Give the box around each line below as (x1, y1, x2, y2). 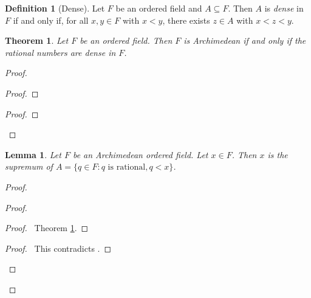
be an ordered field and (115, 2, 202, 14)
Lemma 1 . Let (5, 148, 61, 161)
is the (267, 148, 288, 161)
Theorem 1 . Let (5, 34, 69, 47)
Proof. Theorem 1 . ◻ (5, 221, 89, 234)
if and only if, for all (13, 13, 89, 26)
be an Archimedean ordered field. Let (72, 148, 208, 161)
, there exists (162, 13, 210, 26)
